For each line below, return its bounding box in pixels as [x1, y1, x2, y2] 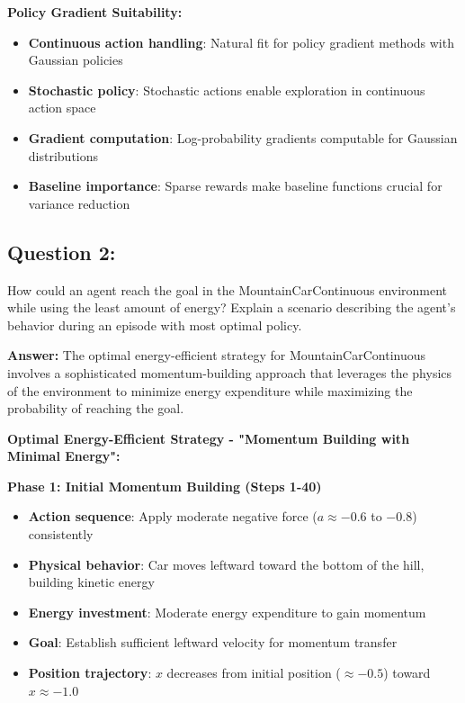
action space [28, 98, 96, 117]
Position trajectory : [28, 663, 152, 682]
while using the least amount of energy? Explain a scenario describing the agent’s [7, 298, 456, 317]
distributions [28, 146, 99, 165]
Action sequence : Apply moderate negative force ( [28, 507, 317, 526]
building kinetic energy [28, 572, 155, 591]
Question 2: [7, 238, 116, 266]
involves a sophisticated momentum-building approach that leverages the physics [7, 363, 452, 382]
